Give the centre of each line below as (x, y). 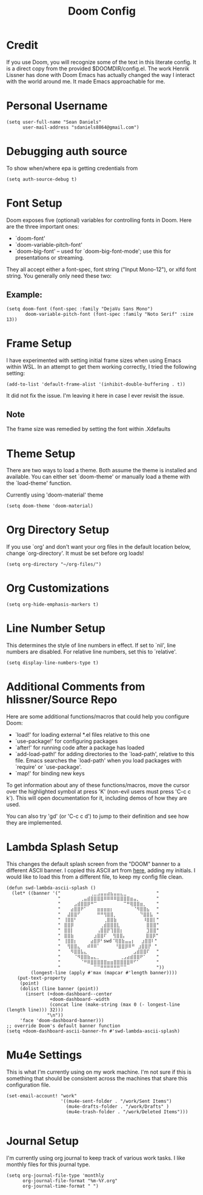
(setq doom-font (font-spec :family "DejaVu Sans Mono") (80, 309)
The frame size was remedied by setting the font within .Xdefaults (88, 429)
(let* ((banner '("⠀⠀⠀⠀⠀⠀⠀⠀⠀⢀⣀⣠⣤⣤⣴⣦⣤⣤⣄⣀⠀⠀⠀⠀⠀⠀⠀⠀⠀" (85, 893)
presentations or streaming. (50, 257)
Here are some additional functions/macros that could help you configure (98, 716)
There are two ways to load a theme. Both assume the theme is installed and (101, 470)
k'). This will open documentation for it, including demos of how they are (97, 798)
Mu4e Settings (44, 1055)
